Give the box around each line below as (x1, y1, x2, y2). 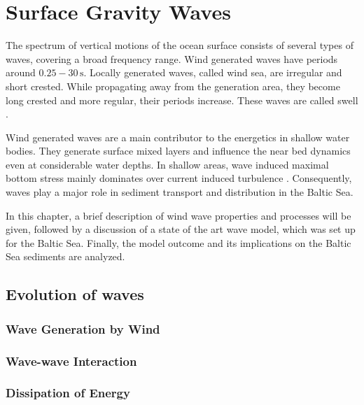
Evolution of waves (6, 283, 144, 305)
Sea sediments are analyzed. (6, 249, 125, 264)
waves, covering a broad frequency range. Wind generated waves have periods (6, 51, 338, 66)
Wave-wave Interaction (6, 352, 137, 369)
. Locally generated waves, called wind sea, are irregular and (83, 65, 342, 80)
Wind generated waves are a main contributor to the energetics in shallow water (6, 129, 350, 144)
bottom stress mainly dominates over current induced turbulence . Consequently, (6, 171, 352, 185)
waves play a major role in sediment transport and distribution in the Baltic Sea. (6, 185, 353, 199)
